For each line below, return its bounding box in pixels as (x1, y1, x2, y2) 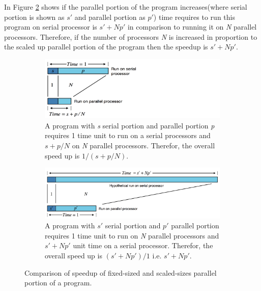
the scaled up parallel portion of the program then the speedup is (4, 41, 208, 52)
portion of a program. (24, 277, 92, 288)
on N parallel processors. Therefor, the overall (72, 140, 215, 150)
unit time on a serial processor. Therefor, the (73, 240, 213, 251)
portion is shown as (4, 11, 65, 22)
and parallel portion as (74, 11, 146, 22)
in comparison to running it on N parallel (127, 21, 257, 32)
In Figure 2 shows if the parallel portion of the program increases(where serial (4, 2, 247, 12)
